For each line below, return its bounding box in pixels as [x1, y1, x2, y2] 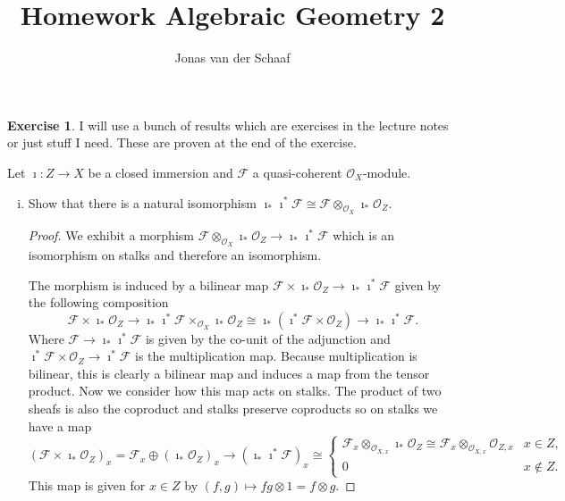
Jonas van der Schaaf [174, 48, 291, 67]
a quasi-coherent [252, 163, 342, 181]
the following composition [28, 293, 169, 312]
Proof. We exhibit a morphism [28, 225, 194, 244]
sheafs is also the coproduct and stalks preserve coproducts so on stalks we [28, 399, 438, 418]
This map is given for [28, 476, 146, 495]
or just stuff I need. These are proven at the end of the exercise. [7, 133, 357, 152]
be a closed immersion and [88, 163, 233, 181]
